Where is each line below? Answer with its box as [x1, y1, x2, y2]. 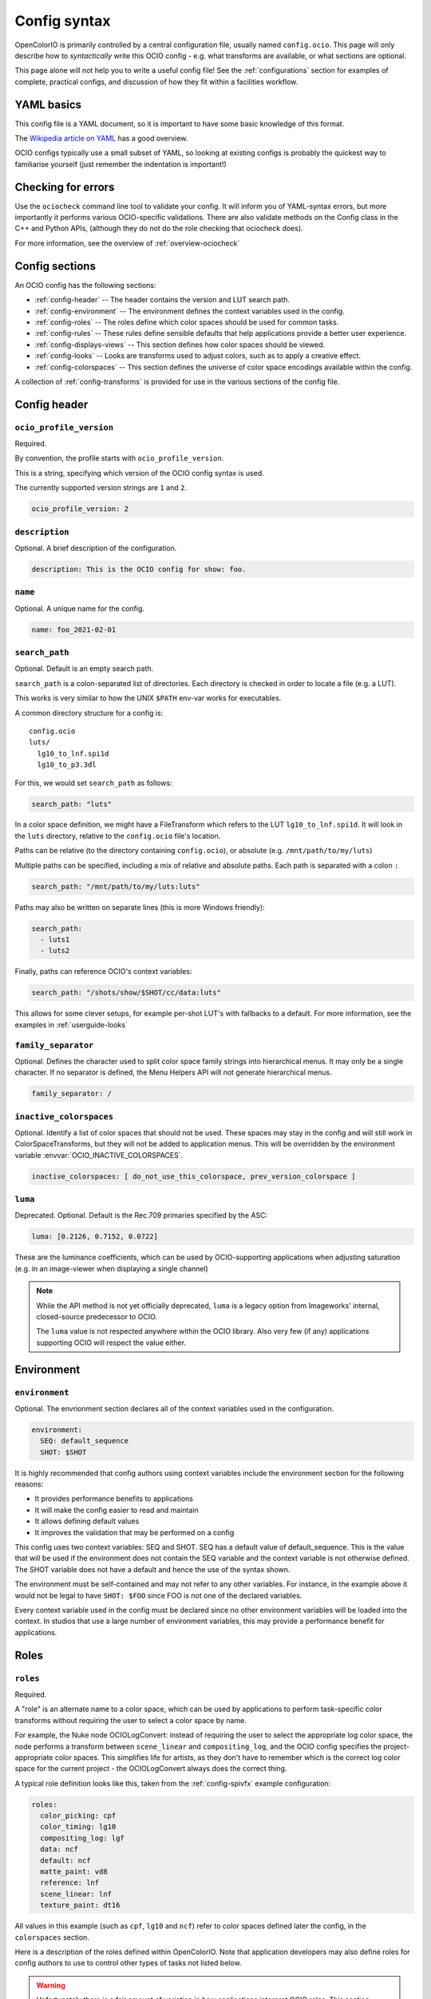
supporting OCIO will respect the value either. [36, 1338, 187, 1347]
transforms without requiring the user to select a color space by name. [14, 1715, 247, 1725]
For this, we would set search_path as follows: [14, 778, 172, 788]
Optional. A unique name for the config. [14, 604, 145, 613]
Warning [36, 1980, 65, 1990]
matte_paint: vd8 [40, 1867, 108, 1876]
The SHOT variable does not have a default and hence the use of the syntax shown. [14, 1564, 291, 1574]
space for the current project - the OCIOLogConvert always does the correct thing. [14, 1764, 287, 1774]
